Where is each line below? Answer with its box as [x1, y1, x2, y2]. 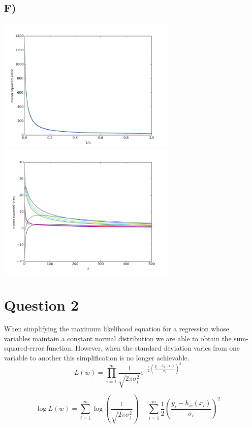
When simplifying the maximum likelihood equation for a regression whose [4, 323, 229, 333]
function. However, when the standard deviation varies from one [46, 343, 240, 353]
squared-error [4, 343, 44, 353]
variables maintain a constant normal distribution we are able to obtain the [4, 333, 232, 343]
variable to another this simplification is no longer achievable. [4, 352, 189, 362]
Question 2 [4, 295, 79, 315]
